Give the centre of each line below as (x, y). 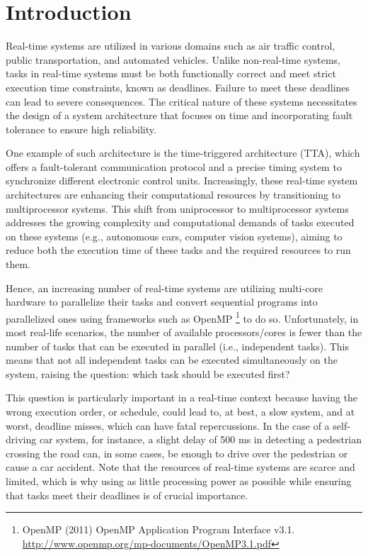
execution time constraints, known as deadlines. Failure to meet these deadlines (178, 87)
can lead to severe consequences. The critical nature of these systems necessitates (182, 101)
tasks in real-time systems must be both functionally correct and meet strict (171, 73)
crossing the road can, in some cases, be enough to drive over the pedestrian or (177, 453)
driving (21, 439)
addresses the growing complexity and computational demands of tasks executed (180, 222)
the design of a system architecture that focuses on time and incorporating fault (179, 115)
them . (18, 264)
